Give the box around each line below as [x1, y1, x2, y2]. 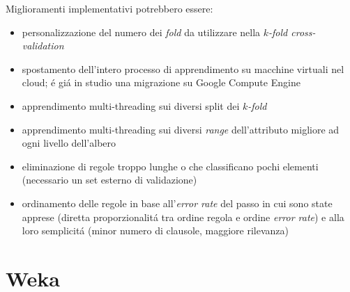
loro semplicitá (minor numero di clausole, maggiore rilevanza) [22, 223, 289, 238]
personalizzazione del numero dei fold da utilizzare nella [22, 24, 261, 39]
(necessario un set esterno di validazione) [22, 172, 197, 187]
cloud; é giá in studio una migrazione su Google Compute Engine [22, 75, 300, 90]
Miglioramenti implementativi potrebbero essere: [6, 1, 213, 15]
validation [22, 38, 64, 53]
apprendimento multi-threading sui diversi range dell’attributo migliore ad [22, 122, 340, 136]
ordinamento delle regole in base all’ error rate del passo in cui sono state [22, 195, 333, 210]
